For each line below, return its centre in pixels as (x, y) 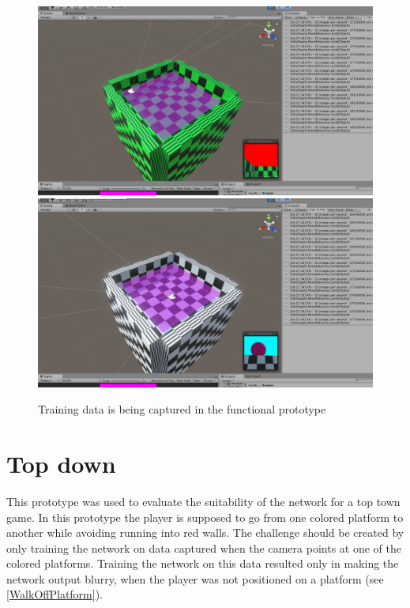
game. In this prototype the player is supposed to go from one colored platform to (205, 517)
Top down (61, 463)
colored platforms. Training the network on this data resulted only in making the (203, 563)
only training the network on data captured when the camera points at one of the (204, 548)
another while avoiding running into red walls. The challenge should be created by (205, 532)
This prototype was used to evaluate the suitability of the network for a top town (203, 501)
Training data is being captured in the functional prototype (182, 409)
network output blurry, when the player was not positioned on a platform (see (195, 578)
